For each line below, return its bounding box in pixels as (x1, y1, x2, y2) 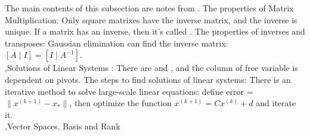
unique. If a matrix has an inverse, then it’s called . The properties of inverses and (5, 25, 305, 38)
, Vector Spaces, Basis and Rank (5, 120, 120, 132)
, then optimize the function (69, 97, 172, 109)
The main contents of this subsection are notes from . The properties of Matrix (5, 2, 294, 14)
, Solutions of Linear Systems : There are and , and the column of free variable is (5, 61, 298, 74)
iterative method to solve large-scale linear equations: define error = (5, 85, 253, 97)
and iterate (256, 97, 296, 109)
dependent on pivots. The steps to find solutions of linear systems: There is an (5, 73, 291, 85)
